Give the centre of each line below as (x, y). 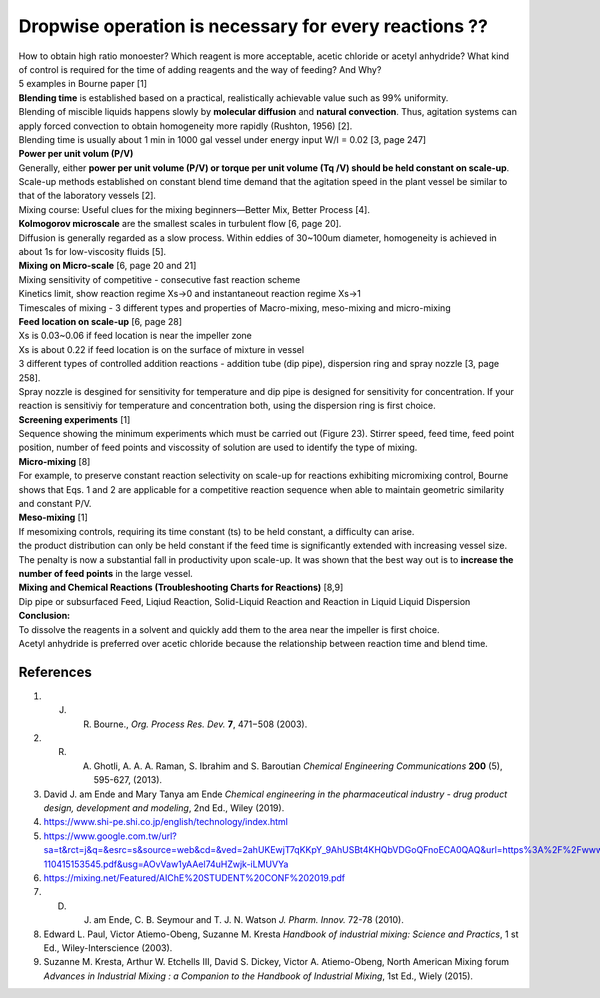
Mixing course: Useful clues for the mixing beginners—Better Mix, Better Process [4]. (194, 209)
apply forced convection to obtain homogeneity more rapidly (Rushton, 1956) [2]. (185, 126)
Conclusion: (44, 616)
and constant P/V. (55, 504)
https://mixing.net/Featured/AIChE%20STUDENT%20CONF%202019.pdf (194, 877)
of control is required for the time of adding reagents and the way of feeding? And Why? (200, 69)
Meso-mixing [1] (53, 517)
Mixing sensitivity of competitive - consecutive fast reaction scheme (159, 279)
